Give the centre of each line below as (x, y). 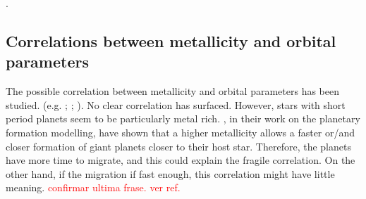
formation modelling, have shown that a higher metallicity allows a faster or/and (181, 132)
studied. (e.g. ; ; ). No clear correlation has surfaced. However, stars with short (176, 104)
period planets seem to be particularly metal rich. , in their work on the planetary (183, 118)
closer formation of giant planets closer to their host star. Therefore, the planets (178, 146)
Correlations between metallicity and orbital (171, 40)
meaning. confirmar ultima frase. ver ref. (93, 187)
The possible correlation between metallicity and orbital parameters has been (172, 91)
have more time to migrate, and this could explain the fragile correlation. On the (181, 160)
